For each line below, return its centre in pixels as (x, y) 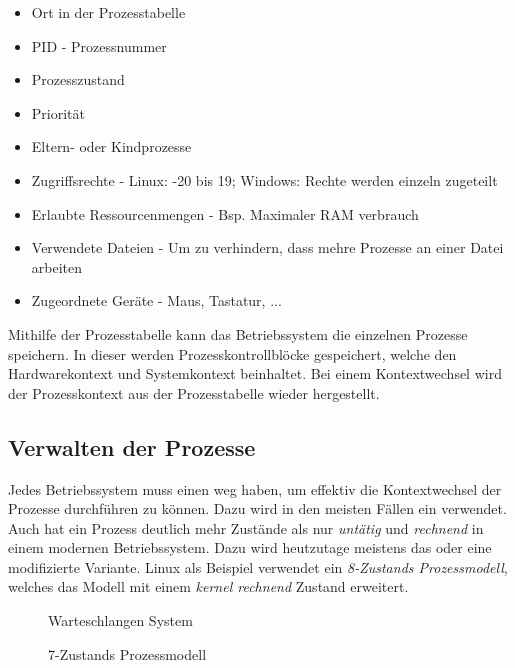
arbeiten (57, 266)
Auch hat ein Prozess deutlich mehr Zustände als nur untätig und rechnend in (246, 527)
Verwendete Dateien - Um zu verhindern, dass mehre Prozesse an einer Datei (267, 247)
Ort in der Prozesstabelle (108, 12)
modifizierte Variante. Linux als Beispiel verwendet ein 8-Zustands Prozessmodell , (258, 566)
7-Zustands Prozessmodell (127, 653)
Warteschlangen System (120, 620)
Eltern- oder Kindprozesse (111, 146)
